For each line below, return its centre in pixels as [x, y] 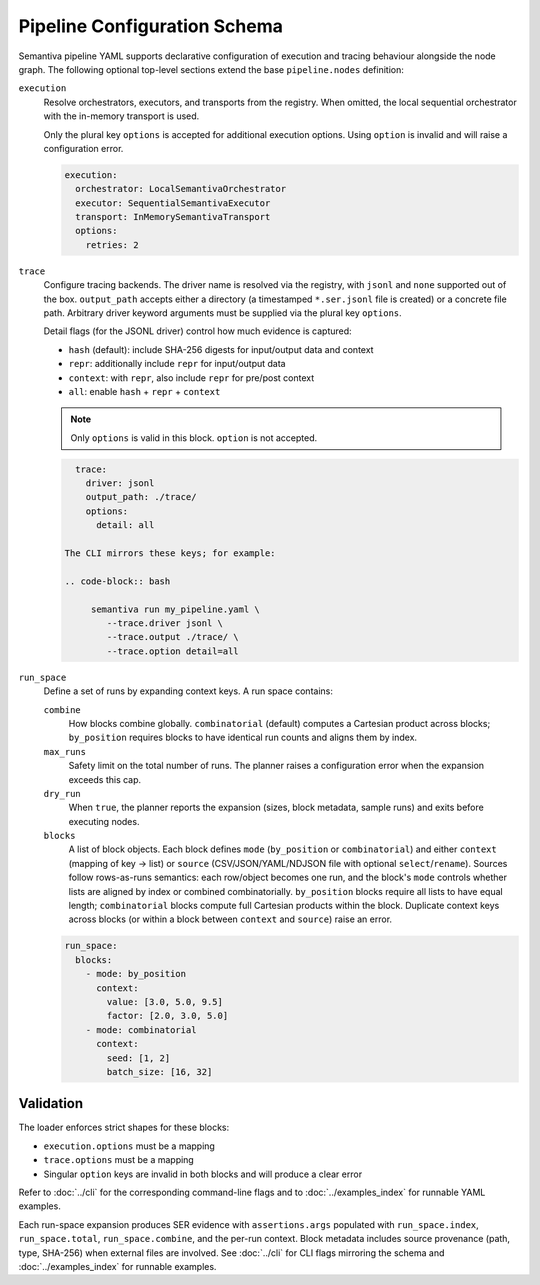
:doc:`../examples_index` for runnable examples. [117, 1266]
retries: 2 [112, 244]
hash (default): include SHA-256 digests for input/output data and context [221, 349]
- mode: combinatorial [141, 1029]
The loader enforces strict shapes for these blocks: [124, 1127]
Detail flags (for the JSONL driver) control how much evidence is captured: [197, 331]
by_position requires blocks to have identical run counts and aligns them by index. [243, 737]
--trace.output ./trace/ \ [172, 637]
